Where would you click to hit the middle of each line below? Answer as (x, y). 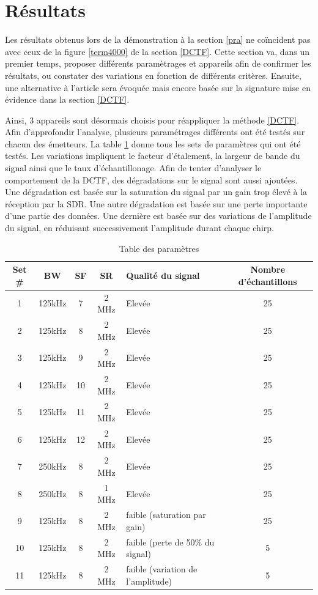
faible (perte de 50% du (170, 541)
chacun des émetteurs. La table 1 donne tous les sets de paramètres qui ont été (153, 143)
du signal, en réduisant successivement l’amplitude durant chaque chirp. (139, 228)
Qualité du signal (163, 275)
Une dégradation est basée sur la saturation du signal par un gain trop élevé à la (156, 192)
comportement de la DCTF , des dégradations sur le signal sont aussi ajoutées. (151, 179)
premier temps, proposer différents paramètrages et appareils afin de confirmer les (158, 63)
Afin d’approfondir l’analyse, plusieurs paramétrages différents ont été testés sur (155, 132)
